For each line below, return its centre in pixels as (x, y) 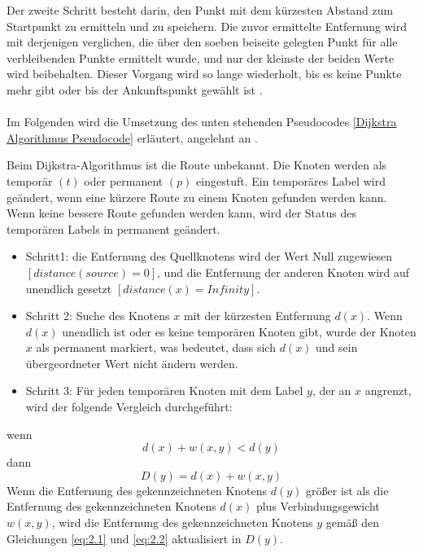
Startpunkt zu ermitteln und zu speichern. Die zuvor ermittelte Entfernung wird (207, 26)
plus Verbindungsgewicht (318, 506)
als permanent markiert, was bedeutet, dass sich (156, 347)
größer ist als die (347, 490)
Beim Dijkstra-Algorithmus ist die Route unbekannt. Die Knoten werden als (197, 165)
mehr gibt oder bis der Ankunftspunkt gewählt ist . (135, 89)
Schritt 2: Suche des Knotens (98, 316)
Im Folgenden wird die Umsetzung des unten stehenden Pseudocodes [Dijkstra (202, 122)
